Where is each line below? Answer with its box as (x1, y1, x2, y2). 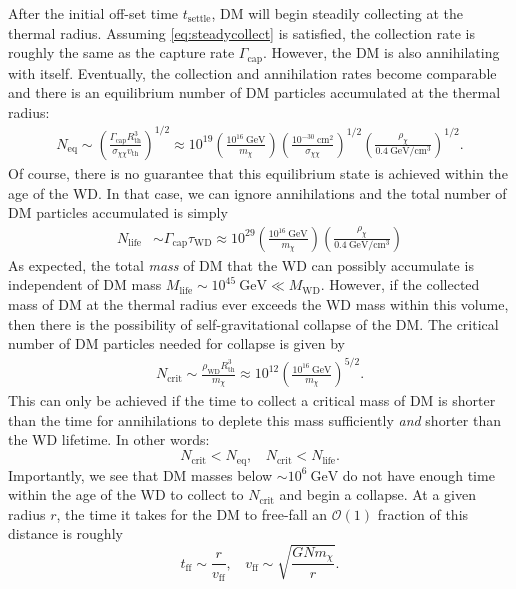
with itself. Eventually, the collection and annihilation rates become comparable (8, 62, 497, 83)
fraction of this (377, 503, 469, 524)
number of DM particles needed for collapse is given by (8, 333, 345, 354)
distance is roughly (8, 523, 123, 544)
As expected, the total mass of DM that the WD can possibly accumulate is (8, 254, 474, 275)
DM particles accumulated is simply (8, 202, 228, 223)
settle (187, 14, 211, 25)
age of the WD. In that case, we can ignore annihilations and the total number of (8, 182, 507, 203)
